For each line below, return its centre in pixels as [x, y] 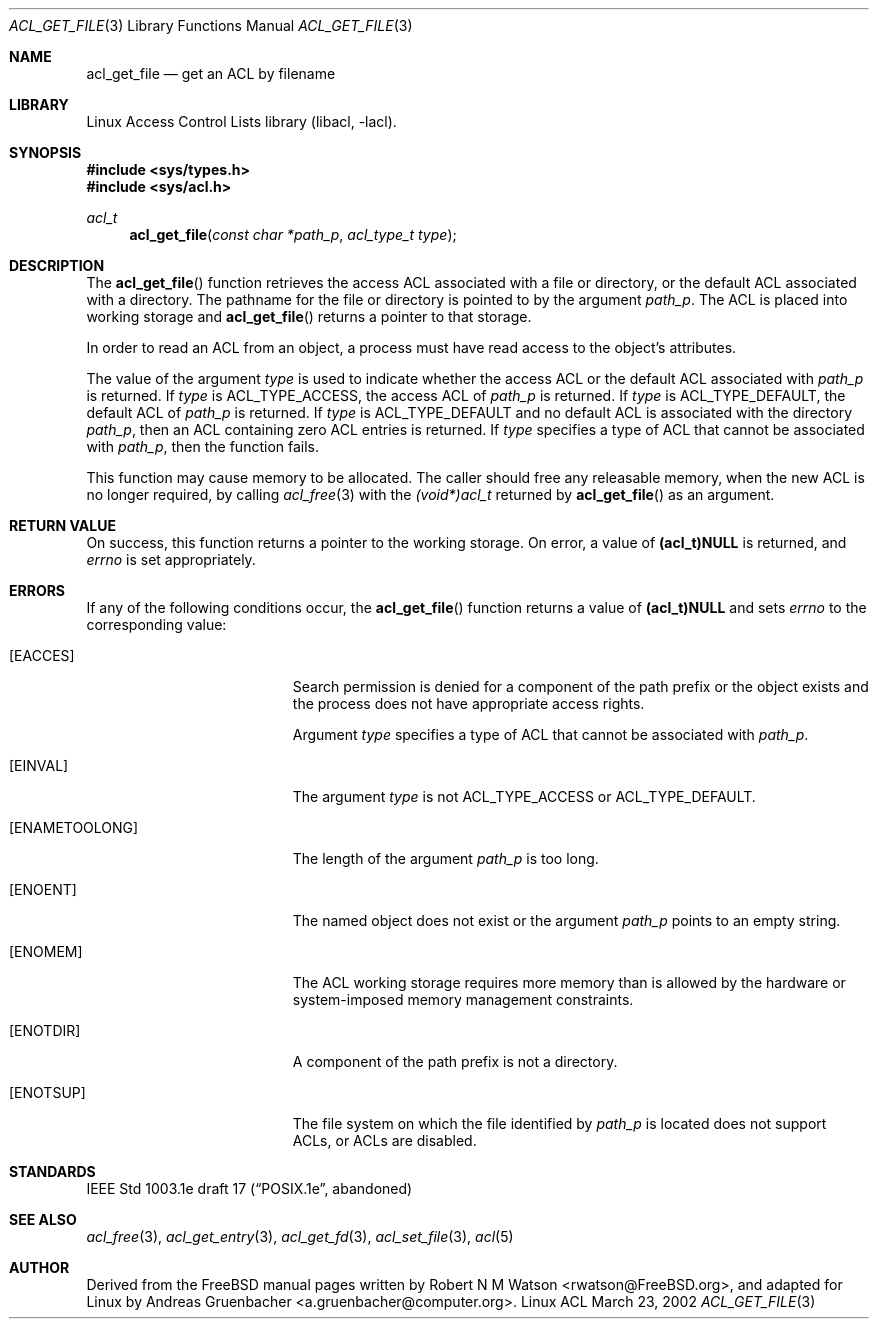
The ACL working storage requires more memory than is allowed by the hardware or [569, 982]
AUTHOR [39, 1267]
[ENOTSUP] [47, 1092]
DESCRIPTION [57, 265]
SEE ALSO [43, 1219]
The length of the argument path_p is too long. [445, 858]
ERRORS [37, 590]
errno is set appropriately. [171, 559]
